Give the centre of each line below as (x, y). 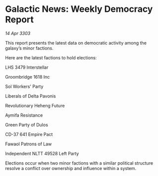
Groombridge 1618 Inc (27, 77)
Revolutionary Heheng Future (35, 105)
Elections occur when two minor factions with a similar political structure (79, 163)
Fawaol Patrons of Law (28, 144)
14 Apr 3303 (18, 33)
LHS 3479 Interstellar (27, 67)
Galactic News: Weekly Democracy (79, 9)
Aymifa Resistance (24, 115)
